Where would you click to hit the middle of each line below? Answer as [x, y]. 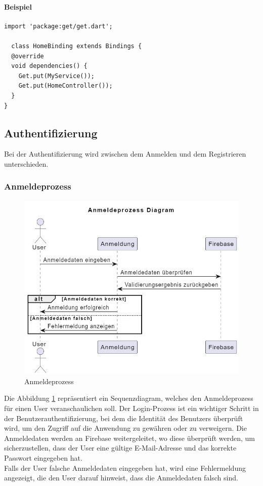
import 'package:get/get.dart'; [58, 26]
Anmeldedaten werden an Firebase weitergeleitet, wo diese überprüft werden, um [130, 438]
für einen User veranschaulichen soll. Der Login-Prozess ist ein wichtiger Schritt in [131, 408]
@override [28, 56]
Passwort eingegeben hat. [43, 457]
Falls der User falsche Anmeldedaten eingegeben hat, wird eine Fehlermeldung [125, 468]
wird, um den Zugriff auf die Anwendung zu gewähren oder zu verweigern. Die [125, 428]
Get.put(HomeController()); [65, 86]
